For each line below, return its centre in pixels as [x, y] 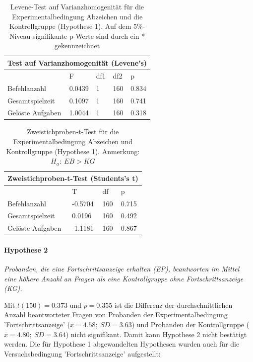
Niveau [20, 36]
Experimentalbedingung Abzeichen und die [77, 16]
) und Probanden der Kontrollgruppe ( [190, 324]
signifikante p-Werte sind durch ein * [89, 36]
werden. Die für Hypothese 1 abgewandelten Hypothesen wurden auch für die [122, 344]
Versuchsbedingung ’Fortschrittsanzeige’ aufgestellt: [82, 353]
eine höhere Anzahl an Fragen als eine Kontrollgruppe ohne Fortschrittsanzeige [124, 278]
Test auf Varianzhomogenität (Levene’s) [77, 62]
